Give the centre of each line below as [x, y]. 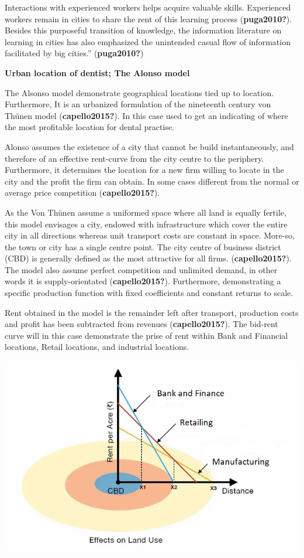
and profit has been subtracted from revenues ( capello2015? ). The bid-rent [141, 324]
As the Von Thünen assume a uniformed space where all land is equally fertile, [146, 212]
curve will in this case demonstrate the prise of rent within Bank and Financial [146, 335]
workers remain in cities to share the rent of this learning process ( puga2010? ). [148, 18]
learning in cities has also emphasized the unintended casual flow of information [148, 41]
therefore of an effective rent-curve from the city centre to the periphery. [134, 158]
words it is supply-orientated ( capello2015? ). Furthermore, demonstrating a [143, 281]
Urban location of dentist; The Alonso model [97, 72]
